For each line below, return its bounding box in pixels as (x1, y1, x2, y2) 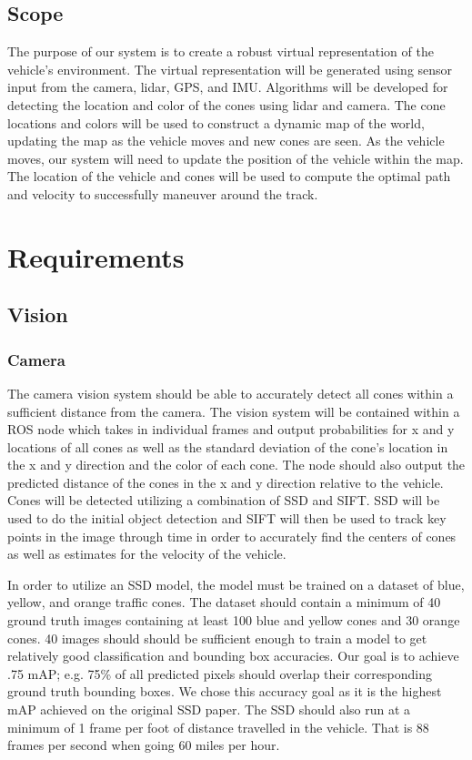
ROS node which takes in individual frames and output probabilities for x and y (7, 420, 455, 439)
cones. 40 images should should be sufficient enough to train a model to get (7, 628, 427, 647)
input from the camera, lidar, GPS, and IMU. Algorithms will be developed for (7, 77, 448, 96)
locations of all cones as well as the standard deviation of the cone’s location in (7, 437, 448, 456)
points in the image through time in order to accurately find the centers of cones (7, 526, 457, 545)
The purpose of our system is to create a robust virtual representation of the (7, 42, 434, 61)
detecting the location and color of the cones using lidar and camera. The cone (7, 95, 446, 114)
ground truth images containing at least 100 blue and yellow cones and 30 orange (7, 611, 460, 630)
